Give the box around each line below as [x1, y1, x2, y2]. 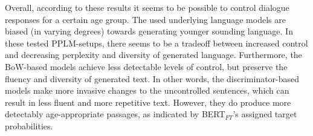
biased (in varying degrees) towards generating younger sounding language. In [5, 25, 293, 37]
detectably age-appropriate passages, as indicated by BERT [5, 108, 225, 120]
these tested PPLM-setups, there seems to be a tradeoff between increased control [5, 36, 308, 49]
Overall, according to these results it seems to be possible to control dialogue [5, 1, 289, 13]
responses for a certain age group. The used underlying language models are [5, 13, 286, 25]
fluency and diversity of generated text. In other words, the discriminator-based [5, 72, 300, 85]
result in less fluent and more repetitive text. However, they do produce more [5, 96, 291, 108]
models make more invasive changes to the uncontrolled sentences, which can [5, 84, 289, 97]
